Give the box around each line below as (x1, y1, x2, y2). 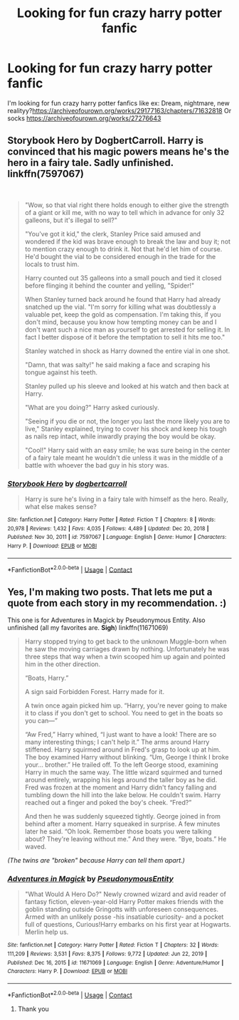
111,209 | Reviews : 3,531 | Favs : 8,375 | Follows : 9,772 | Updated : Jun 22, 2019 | (7, 950, 208, 958)
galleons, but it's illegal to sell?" (24, 216, 117, 224)
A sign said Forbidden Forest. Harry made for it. (24, 688, 165, 696)
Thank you (17, 1004, 50, 1013)
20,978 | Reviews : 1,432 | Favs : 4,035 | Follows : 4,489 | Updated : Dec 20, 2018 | (7, 525, 209, 532)
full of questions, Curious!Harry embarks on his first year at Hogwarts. (24, 920, 231, 929)
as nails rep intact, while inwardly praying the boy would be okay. (24, 432, 216, 441)
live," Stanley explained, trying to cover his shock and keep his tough (24, 424, 227, 433)
